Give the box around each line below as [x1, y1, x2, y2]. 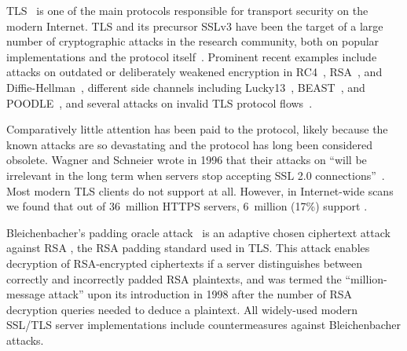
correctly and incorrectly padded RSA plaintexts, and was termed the [6, 270, 342, 287]
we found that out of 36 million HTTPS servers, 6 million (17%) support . [6, 198, 368, 214]
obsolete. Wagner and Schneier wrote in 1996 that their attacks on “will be [6, 152, 367, 168]
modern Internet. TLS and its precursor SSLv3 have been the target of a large [6, 17, 383, 34]
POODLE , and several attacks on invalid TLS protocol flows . [6, 94, 313, 111]
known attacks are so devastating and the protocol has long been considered [6, 136, 372, 152]
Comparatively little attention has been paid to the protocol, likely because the [6, 121, 388, 137]
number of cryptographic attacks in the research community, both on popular [6, 33, 379, 49]
